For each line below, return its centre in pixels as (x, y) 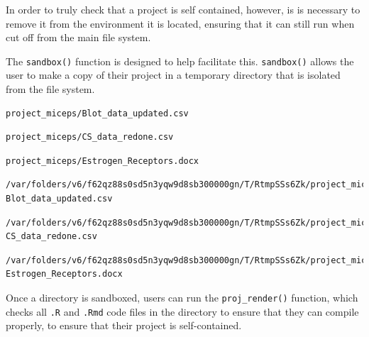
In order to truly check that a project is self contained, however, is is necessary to (183, 9)
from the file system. (50, 89)
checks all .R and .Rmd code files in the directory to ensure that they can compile (182, 311)
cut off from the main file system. (78, 37)
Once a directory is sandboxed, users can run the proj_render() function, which (182, 297)
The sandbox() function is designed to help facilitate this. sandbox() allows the (180, 61)
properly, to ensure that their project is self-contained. (124, 325)
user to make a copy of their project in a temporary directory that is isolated (173, 75)
